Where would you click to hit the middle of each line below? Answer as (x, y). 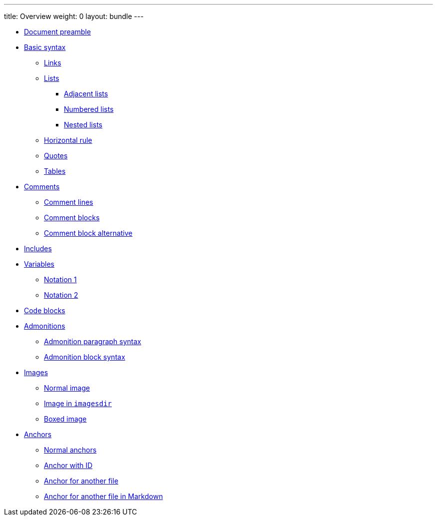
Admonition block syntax (85, 357)
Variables (39, 264)
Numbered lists (89, 109)
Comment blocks (72, 218)
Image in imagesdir (78, 403)
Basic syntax (45, 47)
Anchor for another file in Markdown (104, 496)
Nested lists (83, 125)
